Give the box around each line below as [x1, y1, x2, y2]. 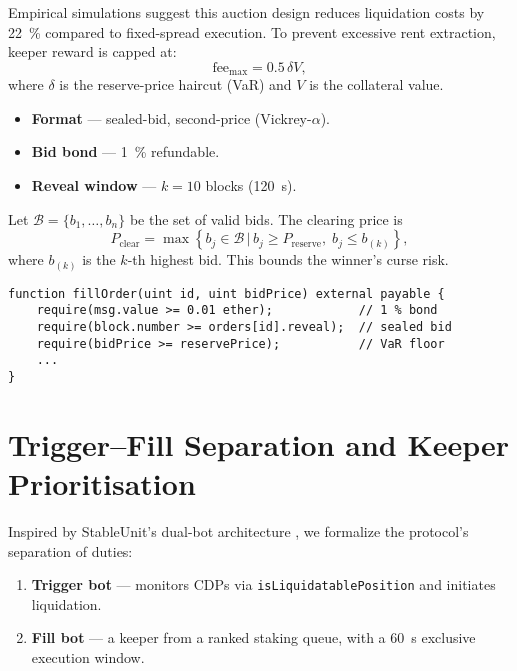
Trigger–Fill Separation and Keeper [8, 423, 510, 464]
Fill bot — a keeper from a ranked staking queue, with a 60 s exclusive [31, 627, 476, 648]
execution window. [31, 647, 145, 667]
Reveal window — [31, 175, 157, 196]
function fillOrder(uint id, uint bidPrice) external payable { [8, 286, 445, 301]
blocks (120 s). [205, 175, 297, 196]
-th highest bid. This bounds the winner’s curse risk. [127, 249, 449, 270]
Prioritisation [8, 463, 196, 504]
